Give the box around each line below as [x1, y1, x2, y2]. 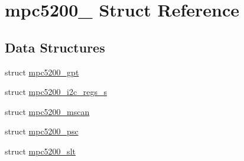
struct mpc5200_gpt [5, 65, 79, 78]
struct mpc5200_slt [5, 144, 76, 157]
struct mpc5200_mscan [5, 105, 90, 117]
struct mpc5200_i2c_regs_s [5, 86, 107, 98]
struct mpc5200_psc [5, 125, 79, 137]
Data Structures [5, 38, 105, 56]
